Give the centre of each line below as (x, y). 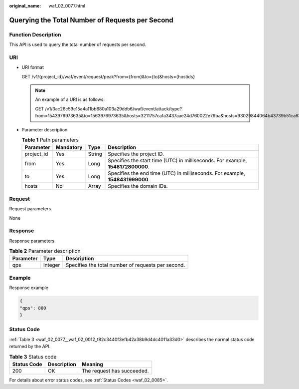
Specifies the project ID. (136, 154)
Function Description (35, 34)
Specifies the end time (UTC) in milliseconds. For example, (176, 173)
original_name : (25, 6)
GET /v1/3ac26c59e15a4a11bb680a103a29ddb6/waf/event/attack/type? (108, 109)
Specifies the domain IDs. (138, 186)
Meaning (92, 364)
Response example (29, 288)
